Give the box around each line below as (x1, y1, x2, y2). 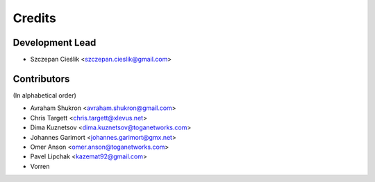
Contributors (12, 73, 70, 84)
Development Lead (12, 37, 97, 48)
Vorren (30, 162, 50, 170)
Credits (12, 10, 57, 26)
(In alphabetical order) (12, 91, 76, 100)
